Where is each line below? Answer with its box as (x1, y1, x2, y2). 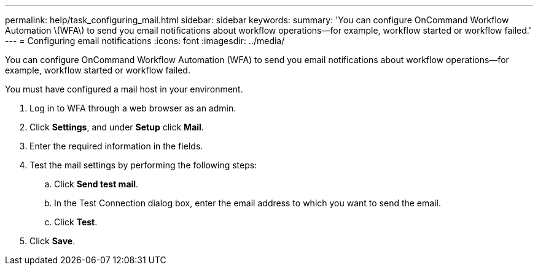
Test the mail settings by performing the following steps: (29, 160, 257, 170)
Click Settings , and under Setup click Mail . (29, 122, 204, 132)
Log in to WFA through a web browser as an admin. (29, 103, 236, 113)
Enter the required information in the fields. (29, 141, 203, 151)
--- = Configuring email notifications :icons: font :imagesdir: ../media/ (5, 36, 285, 46)
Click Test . (54, 217, 98, 227)
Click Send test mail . (54, 179, 139, 189)
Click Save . (29, 236, 76, 246)
